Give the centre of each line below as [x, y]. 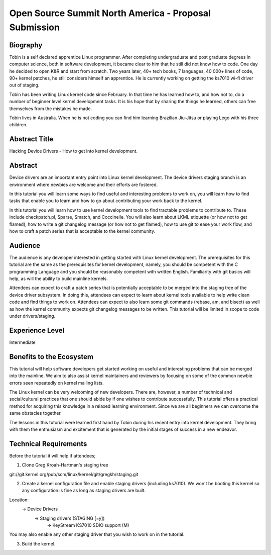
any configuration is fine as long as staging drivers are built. [84, 491]
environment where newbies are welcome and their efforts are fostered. [84, 184]
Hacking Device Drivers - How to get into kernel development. [74, 151]
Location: [19, 500]
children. [18, 125]
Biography [26, 45]
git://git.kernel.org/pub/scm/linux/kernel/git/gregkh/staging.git [74, 474]
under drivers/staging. [32, 316]
